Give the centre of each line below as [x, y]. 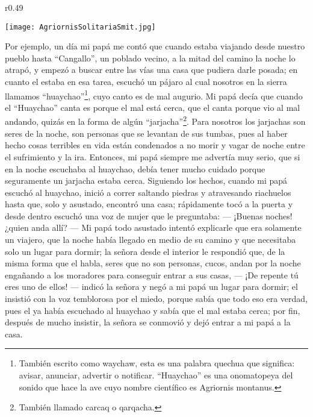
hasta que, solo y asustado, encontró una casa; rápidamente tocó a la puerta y [149, 204]
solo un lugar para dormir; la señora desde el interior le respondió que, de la [145, 251]
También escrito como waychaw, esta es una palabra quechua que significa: [157, 363]
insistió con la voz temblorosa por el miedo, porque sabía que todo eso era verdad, [156, 299]
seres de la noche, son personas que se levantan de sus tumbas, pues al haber [146, 133]
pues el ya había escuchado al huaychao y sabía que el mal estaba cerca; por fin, [153, 310]
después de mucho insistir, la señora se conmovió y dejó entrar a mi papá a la [148, 322]
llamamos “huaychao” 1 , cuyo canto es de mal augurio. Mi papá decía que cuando [154, 95]
